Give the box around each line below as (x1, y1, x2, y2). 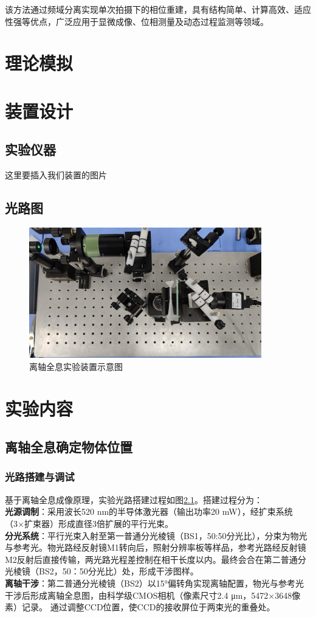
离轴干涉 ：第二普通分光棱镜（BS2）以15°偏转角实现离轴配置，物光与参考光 (5, 576, 304, 589)
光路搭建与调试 (5, 469, 75, 484)
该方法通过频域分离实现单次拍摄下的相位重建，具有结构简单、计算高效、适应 (5, 3, 311, 15)
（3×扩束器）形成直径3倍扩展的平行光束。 (5, 517, 173, 529)
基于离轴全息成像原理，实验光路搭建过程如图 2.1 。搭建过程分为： (5, 493, 263, 506)
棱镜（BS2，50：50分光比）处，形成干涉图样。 (13, 565, 199, 577)
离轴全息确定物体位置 (5, 437, 132, 456)
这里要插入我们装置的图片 (5, 169, 107, 181)
